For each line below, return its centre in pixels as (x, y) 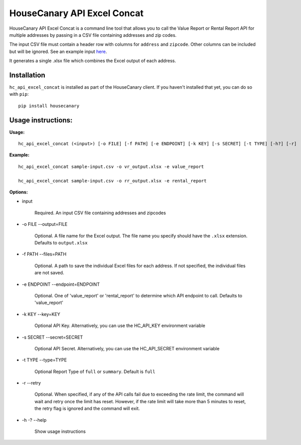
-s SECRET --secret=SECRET (52, 337)
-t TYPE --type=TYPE (45, 360)
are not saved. (49, 273)
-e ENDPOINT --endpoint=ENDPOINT (61, 284)
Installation (27, 75)
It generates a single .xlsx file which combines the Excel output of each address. (93, 61)
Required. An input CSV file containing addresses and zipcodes (100, 213)
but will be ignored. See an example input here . (58, 51)
